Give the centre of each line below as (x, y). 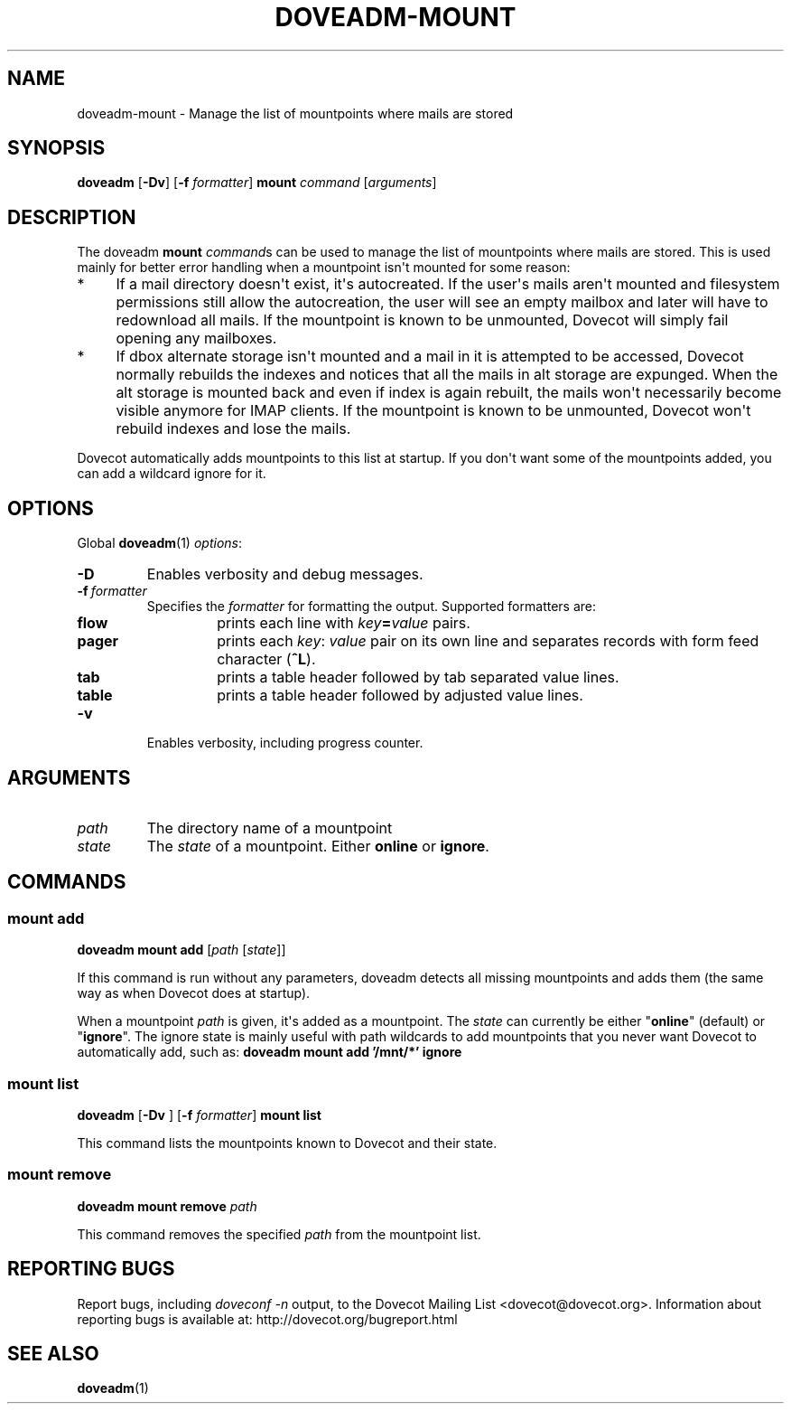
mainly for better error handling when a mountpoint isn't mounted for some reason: (324, 268)
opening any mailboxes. (196, 339)
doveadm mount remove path (167, 1206)
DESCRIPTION (72, 217)
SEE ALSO (53, 1353)
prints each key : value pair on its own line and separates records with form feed (488, 641)
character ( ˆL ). (266, 659)
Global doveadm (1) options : (159, 543)
